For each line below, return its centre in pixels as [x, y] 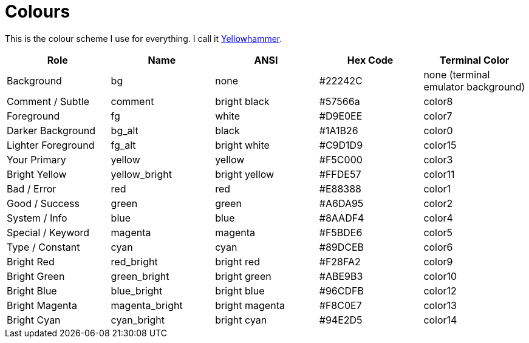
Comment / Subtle [48, 101]
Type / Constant [43, 247]
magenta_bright [147, 305]
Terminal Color [475, 60]
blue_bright [137, 290]
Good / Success [43, 203]
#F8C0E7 [340, 305]
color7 [438, 116]
